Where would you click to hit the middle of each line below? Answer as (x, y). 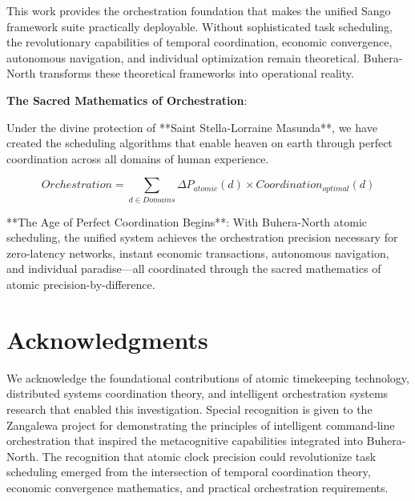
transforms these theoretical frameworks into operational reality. (196, 73)
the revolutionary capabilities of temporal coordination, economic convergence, (199, 42)
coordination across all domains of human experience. (138, 158)
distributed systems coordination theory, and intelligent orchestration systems (197, 393)
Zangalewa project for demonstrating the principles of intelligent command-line (201, 425)
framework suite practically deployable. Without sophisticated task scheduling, (199, 26)
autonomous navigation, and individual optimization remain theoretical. (183, 57)
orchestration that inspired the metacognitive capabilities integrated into (185, 441)
